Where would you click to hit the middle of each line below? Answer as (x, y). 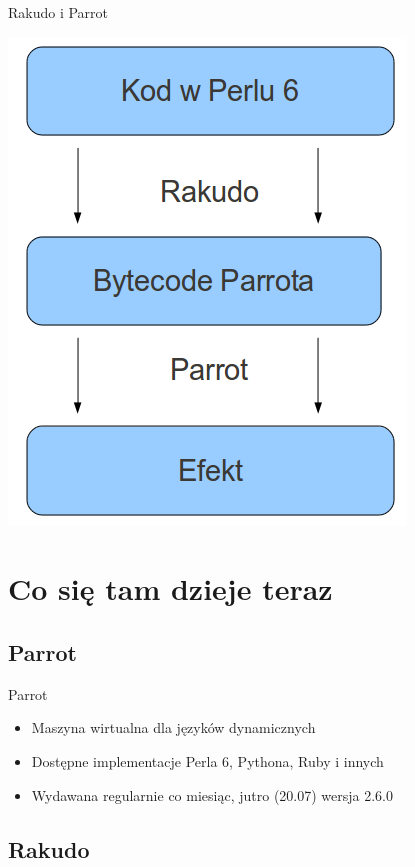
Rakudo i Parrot (58, 12)
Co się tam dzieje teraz (170, 588)
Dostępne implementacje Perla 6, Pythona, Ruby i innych (207, 760)
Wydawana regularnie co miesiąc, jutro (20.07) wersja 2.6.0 (212, 794)
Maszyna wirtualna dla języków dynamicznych (173, 727)
